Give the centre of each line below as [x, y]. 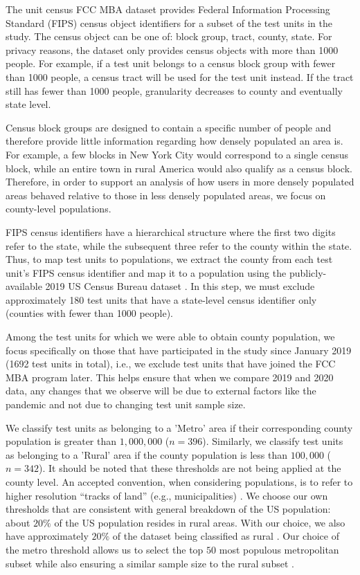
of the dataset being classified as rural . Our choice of [226, 536]
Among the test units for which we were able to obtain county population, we [170, 337]
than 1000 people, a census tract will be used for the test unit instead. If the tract [180, 76]
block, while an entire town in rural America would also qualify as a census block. [179, 168]
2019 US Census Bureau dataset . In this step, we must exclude [180, 286]
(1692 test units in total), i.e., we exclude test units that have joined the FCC [171, 364]
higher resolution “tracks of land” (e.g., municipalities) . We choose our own [167, 495]
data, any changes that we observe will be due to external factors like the [161, 391]
